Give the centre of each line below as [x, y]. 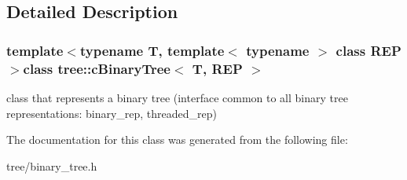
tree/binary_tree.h [52, 165]
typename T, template [152, 50]
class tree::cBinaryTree [97, 68]
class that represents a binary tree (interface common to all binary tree [177, 97]
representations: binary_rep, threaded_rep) [112, 113]
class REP [368, 50]
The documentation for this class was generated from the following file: [177, 140]
